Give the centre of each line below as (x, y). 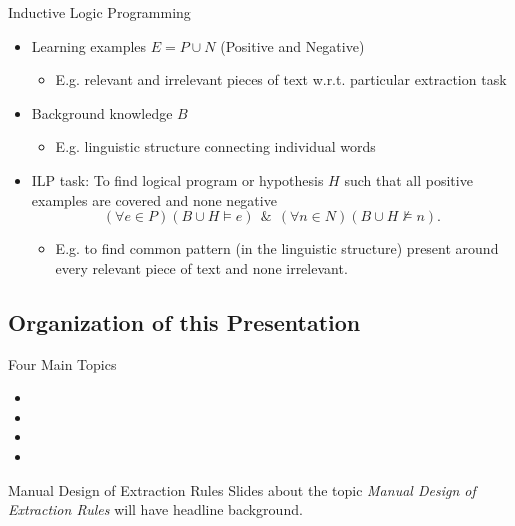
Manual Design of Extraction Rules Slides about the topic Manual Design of (242, 489)
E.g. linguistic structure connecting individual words (215, 146)
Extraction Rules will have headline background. (155, 509)
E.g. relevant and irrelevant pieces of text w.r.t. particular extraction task (281, 79)
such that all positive (408, 179)
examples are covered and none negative (154, 199)
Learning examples (89, 45)
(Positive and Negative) (292, 45)
